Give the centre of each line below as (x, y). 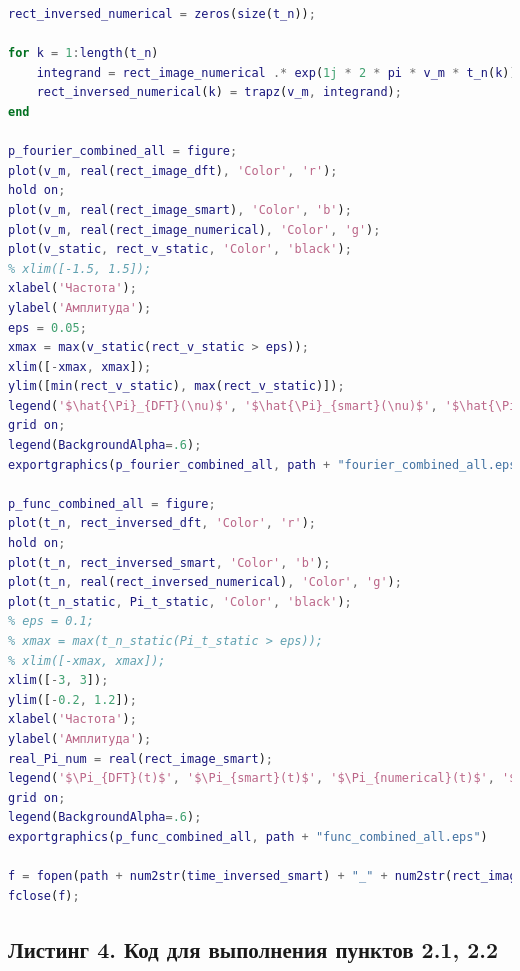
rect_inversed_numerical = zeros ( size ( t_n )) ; (162, 14)
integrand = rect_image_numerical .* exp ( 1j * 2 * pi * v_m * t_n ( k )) (276, 72)
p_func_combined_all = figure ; (112, 503)
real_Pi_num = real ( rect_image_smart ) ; (140, 758)
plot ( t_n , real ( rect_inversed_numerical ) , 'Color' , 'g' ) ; (205, 582)
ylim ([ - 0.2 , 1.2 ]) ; (72, 699)
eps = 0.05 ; (47, 327)
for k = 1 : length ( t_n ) (83, 53)
